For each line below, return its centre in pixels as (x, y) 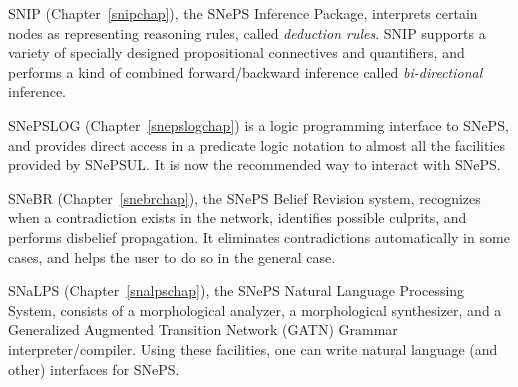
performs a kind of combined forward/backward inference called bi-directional (245, 71)
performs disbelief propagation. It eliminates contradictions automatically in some (259, 236)
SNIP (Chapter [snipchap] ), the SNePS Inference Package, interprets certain (243, 13)
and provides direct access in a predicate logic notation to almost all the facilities (257, 144)
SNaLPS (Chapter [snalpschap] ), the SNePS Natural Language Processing (236, 290)
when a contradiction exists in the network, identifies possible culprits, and (237, 217)
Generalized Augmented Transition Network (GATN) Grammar (203, 329)
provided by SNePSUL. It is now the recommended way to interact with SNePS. (254, 164)
